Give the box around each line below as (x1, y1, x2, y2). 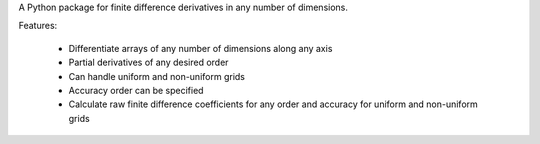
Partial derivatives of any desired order (68, 56, 229, 69)
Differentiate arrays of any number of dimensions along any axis (68, 42, 333, 54)
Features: (18, 20, 58, 32)
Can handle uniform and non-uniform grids (68, 70, 245, 82)
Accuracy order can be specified (68, 84, 204, 96)
